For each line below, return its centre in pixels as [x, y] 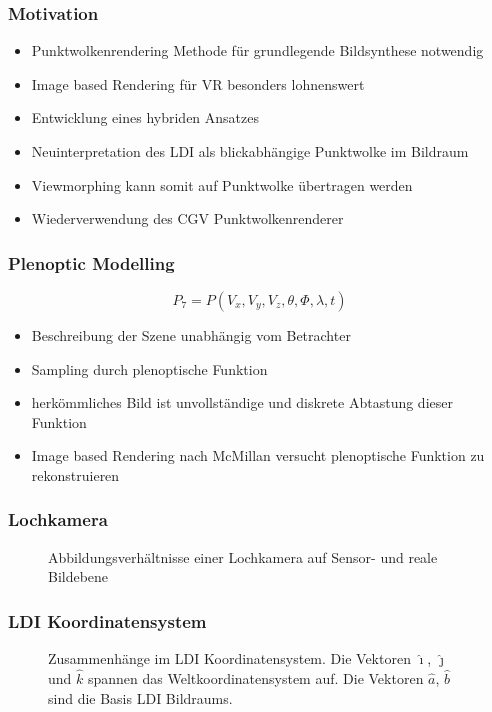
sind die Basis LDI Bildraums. [140, 697]
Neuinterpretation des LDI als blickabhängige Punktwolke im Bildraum [250, 151]
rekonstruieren [75, 474]
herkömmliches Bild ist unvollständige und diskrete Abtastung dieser [242, 402]
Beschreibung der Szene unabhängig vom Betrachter [191, 335]
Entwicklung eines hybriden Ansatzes [145, 117]
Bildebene [78, 576]
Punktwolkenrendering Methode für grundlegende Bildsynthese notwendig [257, 50]
